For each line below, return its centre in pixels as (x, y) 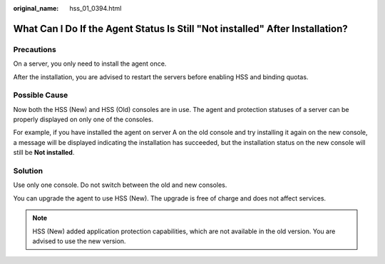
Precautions (35, 49)
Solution (28, 171)
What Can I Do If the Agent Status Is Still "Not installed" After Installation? (181, 29)
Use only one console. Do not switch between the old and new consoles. (120, 185)
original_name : (36, 8)
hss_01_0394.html (96, 8)
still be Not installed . (44, 153)
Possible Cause (41, 95)
